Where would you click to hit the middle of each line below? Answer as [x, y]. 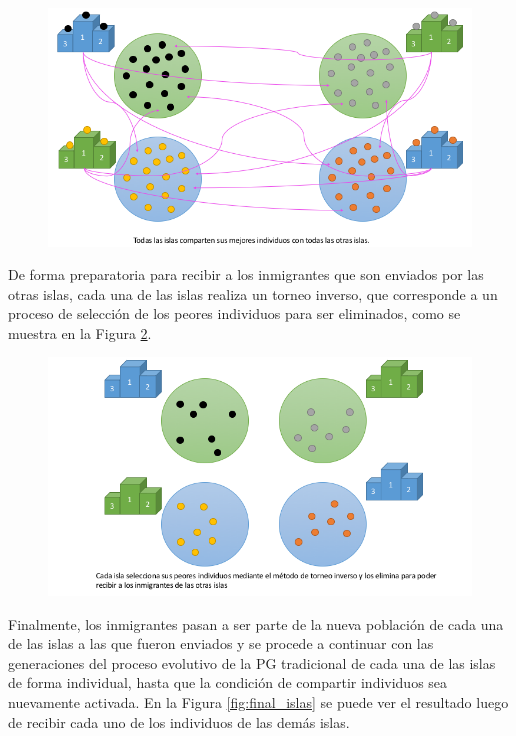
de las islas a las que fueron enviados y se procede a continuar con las [221, 643]
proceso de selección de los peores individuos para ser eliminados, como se [234, 313]
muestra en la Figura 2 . [80, 332]
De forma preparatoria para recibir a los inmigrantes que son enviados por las [246, 274]
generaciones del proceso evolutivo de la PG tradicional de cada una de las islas [252, 662]
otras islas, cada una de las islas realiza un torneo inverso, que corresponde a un [253, 293]
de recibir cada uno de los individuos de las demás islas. [179, 721]
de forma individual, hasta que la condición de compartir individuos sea [228, 682]
